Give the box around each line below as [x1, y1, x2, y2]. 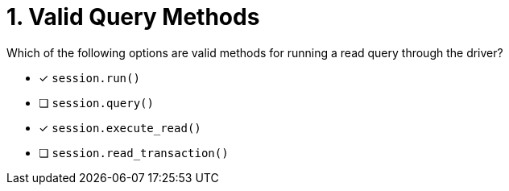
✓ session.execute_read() [39, 120, 201, 135]
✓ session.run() [39, 70, 140, 85]
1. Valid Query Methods [6, 3, 260, 31]
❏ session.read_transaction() [39, 145, 229, 160]
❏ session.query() [39, 95, 154, 110]
